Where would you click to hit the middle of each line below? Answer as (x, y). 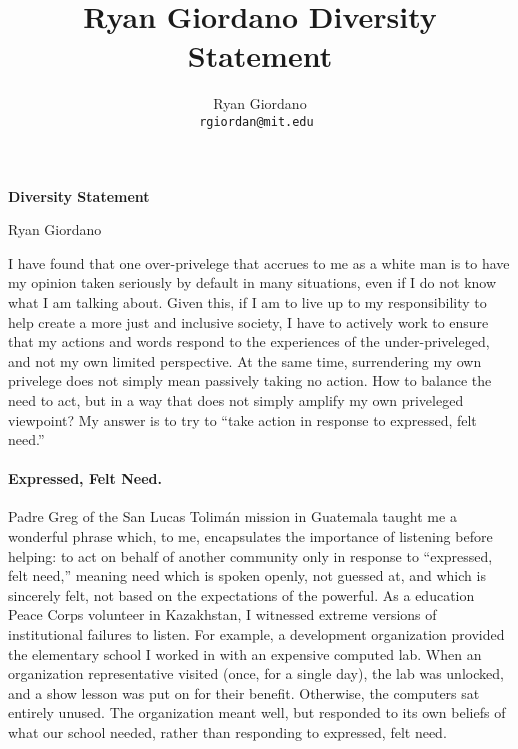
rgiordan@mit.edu (256, 121)
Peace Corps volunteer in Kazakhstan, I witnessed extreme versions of (222, 614)
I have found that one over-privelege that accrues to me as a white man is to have (259, 262)
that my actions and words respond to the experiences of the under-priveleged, (249, 341)
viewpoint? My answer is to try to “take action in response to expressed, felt (242, 419)
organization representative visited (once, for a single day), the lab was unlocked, (256, 673)
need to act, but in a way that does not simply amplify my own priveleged (236, 399)
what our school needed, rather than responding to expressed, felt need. (227, 732)
